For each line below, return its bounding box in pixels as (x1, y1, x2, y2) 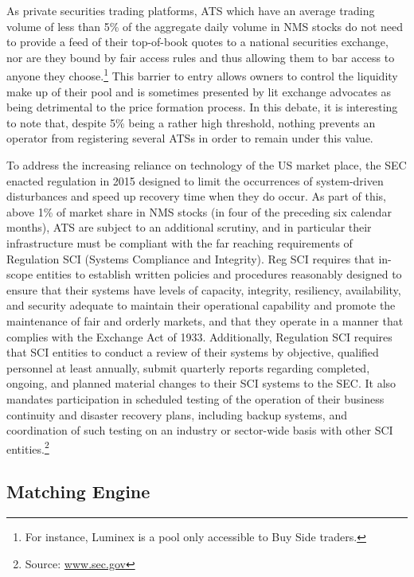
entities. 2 (6, 438, 49, 457)
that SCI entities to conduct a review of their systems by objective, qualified (6, 344, 379, 361)
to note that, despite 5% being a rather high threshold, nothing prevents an (6, 114, 376, 131)
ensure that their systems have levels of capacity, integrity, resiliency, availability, (6, 281, 401, 298)
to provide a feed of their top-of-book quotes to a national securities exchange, (6, 33, 389, 50)
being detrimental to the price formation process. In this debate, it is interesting (6, 99, 398, 115)
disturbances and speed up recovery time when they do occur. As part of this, (6, 188, 386, 205)
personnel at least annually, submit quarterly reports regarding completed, (6, 359, 370, 376)
